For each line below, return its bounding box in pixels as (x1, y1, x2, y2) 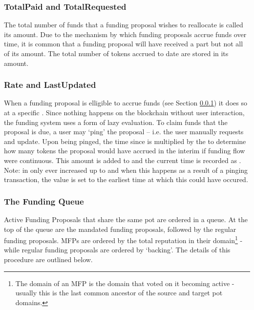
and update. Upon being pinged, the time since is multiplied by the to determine (4, 136, 246, 146)
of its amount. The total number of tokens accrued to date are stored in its (4, 48, 229, 58)
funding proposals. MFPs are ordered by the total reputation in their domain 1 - (4, 234, 243, 245)
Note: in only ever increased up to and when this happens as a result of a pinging (4, 165, 248, 175)
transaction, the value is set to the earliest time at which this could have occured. (4, 174, 248, 185)
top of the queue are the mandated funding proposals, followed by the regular (4, 224, 236, 234)
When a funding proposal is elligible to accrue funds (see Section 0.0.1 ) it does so (4, 98, 247, 108)
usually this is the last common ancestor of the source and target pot (15, 288, 223, 298)
